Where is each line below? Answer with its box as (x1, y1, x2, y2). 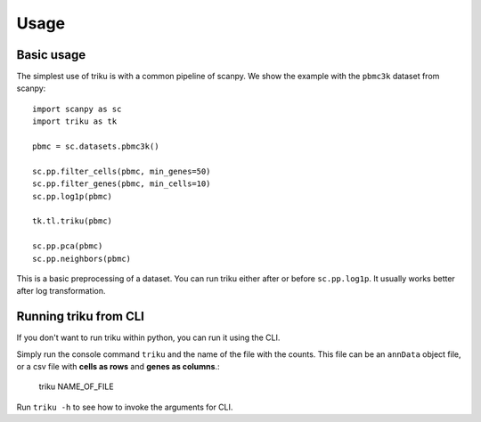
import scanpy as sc (32, 103, 122, 114)
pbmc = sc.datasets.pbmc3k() (32, 142, 159, 151)
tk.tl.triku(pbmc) (32, 216, 113, 226)
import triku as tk (32, 117, 118, 126)
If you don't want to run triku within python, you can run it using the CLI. (16, 332, 281, 343)
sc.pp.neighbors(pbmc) (32, 254, 132, 264)
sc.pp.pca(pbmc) (32, 241, 103, 251)
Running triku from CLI (16, 309, 144, 324)
